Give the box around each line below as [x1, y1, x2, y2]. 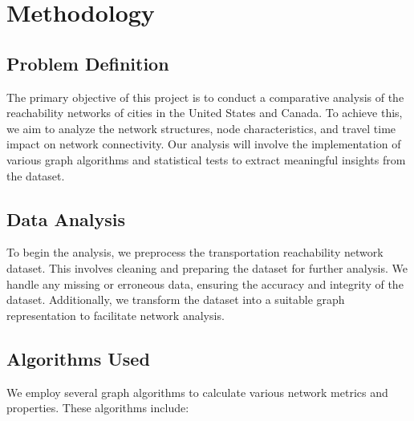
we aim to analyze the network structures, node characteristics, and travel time [6, 119, 396, 136]
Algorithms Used [6, 346, 150, 370]
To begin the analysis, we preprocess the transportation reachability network [6, 244, 384, 261]
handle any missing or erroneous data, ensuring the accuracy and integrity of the [6, 275, 404, 292]
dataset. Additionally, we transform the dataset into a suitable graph [6, 291, 345, 308]
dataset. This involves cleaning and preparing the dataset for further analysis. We [6, 259, 408, 276]
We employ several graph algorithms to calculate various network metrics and [6, 383, 388, 400]
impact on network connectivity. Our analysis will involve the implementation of [6, 136, 401, 152]
